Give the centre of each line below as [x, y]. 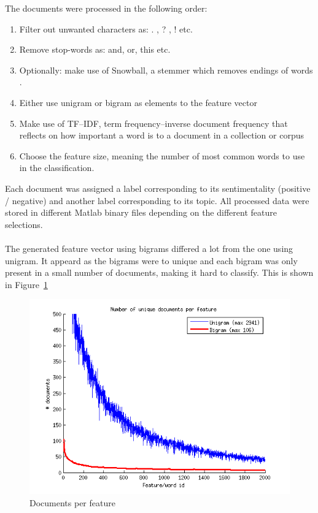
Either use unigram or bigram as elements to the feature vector [138, 102]
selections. [24, 224]
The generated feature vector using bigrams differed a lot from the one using [149, 248]
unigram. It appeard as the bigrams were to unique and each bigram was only [151, 260]
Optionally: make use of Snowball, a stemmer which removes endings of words [166, 70]
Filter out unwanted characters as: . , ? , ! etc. [106, 28]
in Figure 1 [26, 284]
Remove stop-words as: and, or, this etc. [95, 49]
